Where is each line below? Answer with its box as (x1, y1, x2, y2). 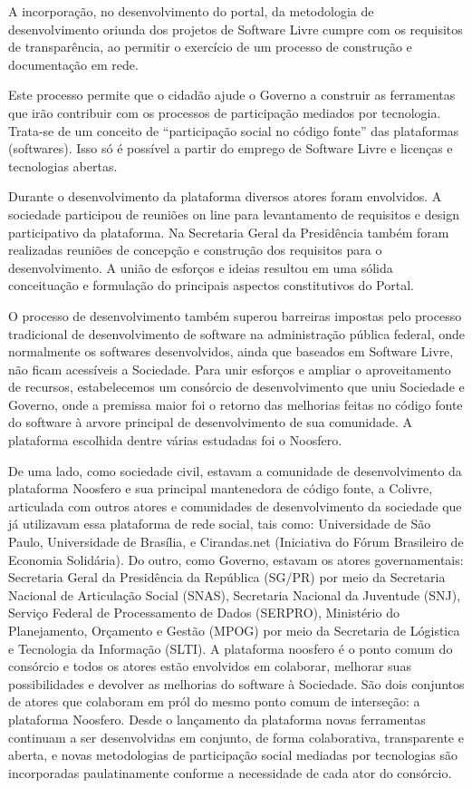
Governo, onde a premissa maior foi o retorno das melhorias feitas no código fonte (8, 394, 463, 413)
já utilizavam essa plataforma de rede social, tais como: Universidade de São (8, 514, 431, 533)
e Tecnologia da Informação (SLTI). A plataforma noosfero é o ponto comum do (8, 638, 453, 657)
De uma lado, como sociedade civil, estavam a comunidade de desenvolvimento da (8, 461, 462, 480)
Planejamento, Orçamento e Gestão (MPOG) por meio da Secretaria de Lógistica (8, 621, 460, 639)
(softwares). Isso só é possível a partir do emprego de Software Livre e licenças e (8, 139, 453, 158)
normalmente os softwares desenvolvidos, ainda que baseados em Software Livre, (8, 342, 454, 361)
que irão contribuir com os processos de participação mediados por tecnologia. (8, 102, 441, 122)
